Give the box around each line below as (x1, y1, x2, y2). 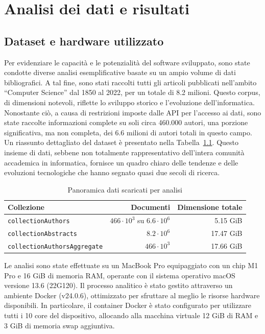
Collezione (8, 202, 44, 212)
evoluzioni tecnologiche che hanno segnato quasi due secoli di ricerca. (4, 167, 220, 178)
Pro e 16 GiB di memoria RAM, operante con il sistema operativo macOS (4, 270, 235, 280)
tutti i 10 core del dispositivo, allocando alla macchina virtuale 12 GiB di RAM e (4, 310, 258, 321)
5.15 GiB (214, 215, 243, 226)
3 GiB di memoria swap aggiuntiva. (4, 320, 115, 330)
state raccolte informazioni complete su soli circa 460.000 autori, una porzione (4, 117, 248, 128)
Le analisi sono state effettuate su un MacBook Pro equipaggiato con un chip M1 (4, 260, 258, 271)
